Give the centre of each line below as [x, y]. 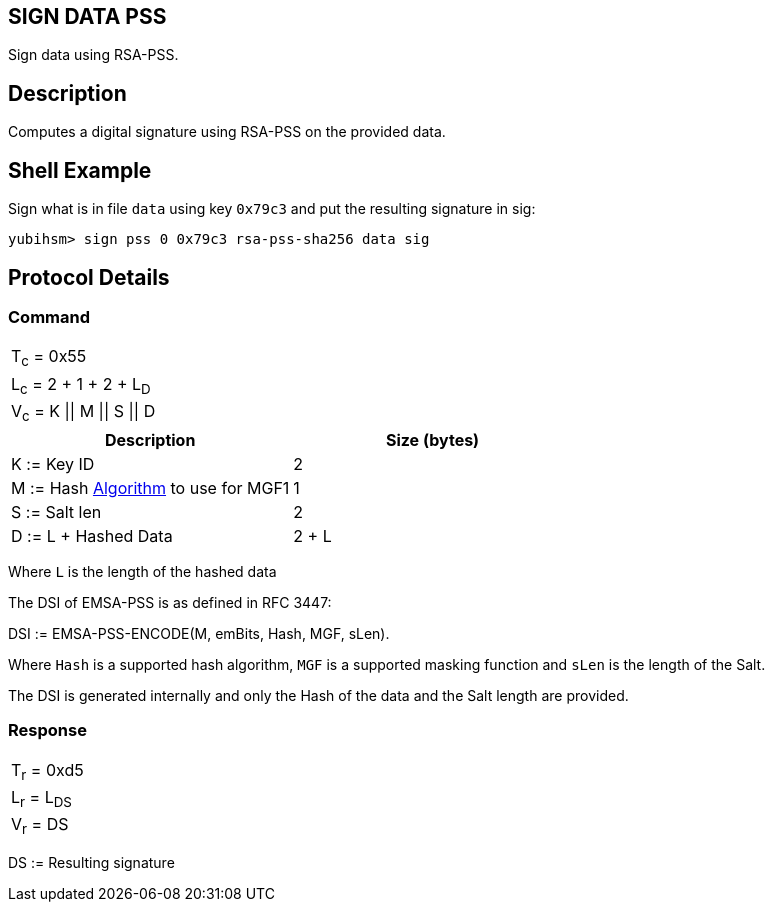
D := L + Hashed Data [92, 535]
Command [49, 316]
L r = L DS [41, 798]
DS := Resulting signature [91, 863]
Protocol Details [89, 277]
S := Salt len [56, 511]
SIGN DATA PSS [87, 16]
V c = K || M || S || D [83, 412]
